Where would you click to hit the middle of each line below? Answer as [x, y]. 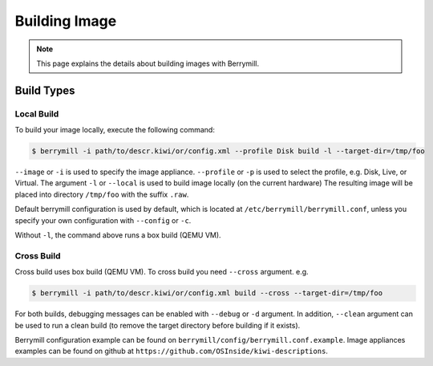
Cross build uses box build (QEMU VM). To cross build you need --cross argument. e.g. [162, 272]
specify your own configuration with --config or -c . [103, 220]
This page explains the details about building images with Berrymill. [148, 63]
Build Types [45, 90]
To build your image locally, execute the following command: [115, 130]
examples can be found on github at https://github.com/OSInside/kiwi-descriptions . [172, 351]
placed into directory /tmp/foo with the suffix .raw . [102, 194]
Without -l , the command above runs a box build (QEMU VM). [118, 235]
